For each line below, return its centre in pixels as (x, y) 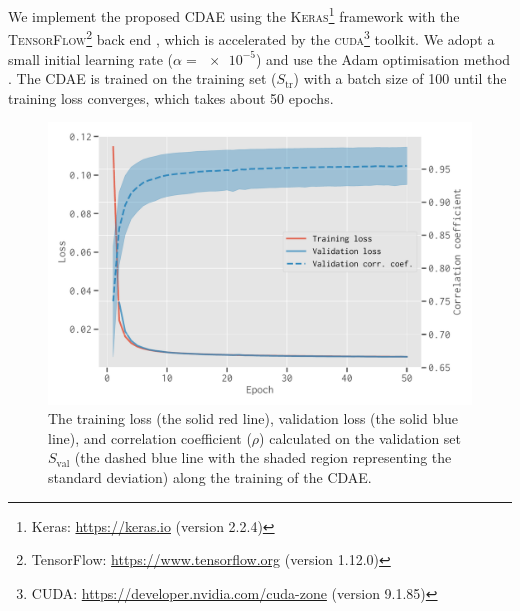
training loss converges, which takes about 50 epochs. (171, 97)
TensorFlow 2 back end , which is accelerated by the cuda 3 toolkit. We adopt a (251, 37)
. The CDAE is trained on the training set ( (142, 78)
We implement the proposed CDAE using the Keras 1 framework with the (234, 14)
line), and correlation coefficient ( (150, 437)
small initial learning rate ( (91, 58)
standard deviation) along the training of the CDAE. (210, 477)
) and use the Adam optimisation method (383, 58)
